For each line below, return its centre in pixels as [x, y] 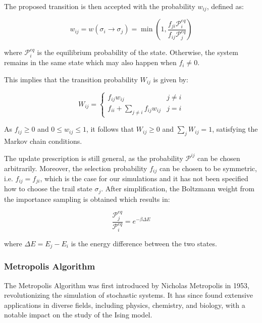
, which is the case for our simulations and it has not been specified [144, 178]
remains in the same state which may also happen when [90, 62]
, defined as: [225, 6]
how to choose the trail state [48, 189]
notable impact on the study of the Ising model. [78, 315]
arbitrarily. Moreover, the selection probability [76, 168]
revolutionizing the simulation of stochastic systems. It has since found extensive [129, 295]
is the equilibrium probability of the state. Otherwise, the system [138, 52]
